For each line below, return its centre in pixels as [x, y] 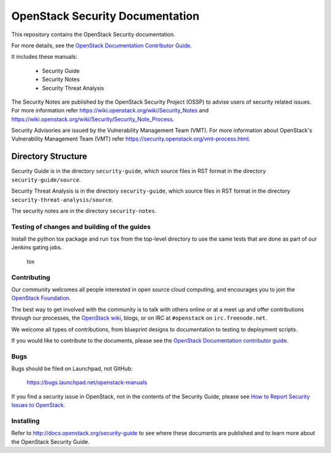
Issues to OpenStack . [38, 405]
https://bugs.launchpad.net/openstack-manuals [87, 382]
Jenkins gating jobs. [37, 247]
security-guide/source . [46, 180]
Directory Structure [49, 157]
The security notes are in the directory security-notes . [84, 211]
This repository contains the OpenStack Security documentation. [93, 34]
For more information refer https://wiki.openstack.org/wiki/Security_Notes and [110, 110]
